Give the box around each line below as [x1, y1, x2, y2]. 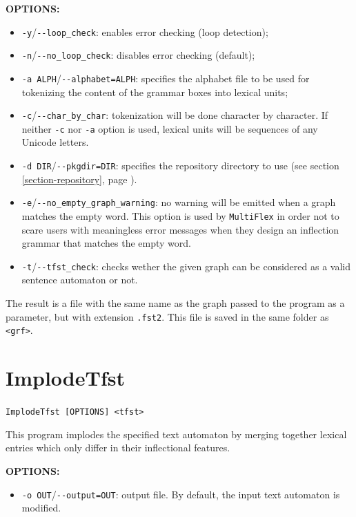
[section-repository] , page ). [21, 171, 137, 186]
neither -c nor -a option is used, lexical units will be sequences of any [21, 121, 318, 135]
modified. [21, 500, 61, 515]
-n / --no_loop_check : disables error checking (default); [21, 48, 255, 62]
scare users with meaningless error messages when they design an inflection [21, 222, 339, 236]
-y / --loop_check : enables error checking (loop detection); [21, 24, 268, 39]
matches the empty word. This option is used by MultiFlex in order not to [21, 208, 339, 223]
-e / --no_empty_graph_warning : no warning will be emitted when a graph [21, 195, 336, 209]
